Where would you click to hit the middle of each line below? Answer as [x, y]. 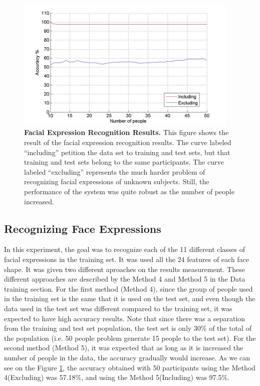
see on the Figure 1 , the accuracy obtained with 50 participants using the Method [130, 367]
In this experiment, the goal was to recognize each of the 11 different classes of [125, 249]
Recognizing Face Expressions [83, 228]
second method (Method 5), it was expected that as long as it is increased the [124, 348]
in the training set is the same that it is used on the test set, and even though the [130, 298]
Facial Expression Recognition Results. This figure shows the [126, 132]
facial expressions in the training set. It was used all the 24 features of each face [127, 259]
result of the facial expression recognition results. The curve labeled [128, 142]
